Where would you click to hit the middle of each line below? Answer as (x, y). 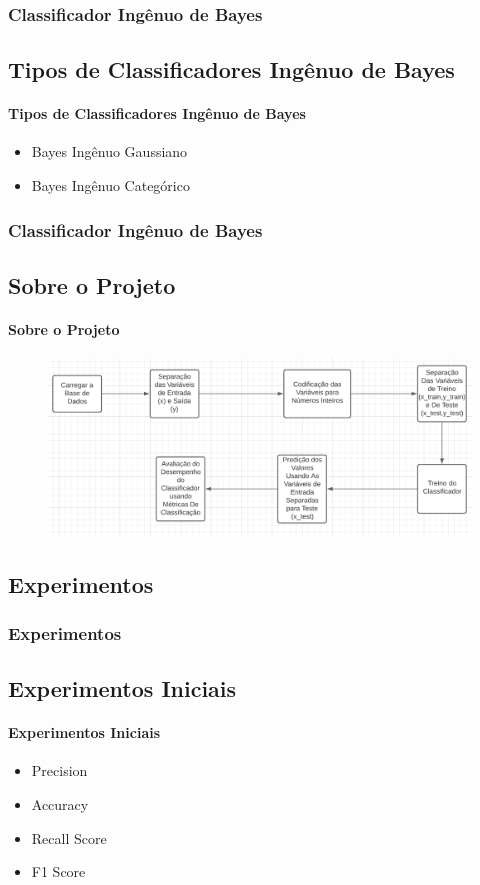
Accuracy (60, 804)
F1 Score (58, 871)
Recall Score (69, 837)
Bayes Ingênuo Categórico (110, 185)
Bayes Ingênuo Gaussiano (109, 151)
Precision (59, 770)
